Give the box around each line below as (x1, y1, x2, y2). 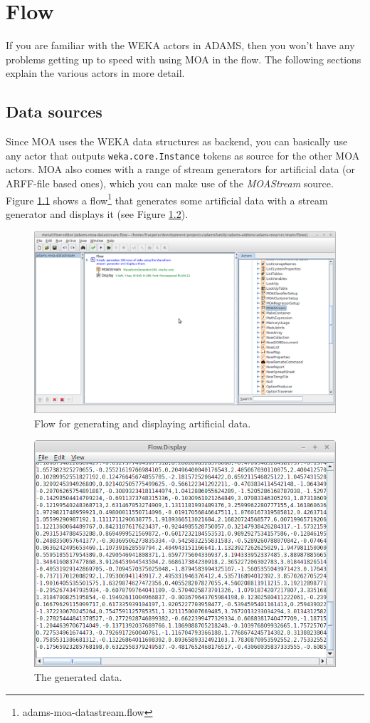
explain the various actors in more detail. (6, 66, 185, 80)
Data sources (6, 100, 102, 123)
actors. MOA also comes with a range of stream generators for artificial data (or (6, 162, 356, 177)
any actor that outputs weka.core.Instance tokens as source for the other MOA (6, 147, 360, 162)
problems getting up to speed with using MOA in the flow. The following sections (6, 51, 361, 66)
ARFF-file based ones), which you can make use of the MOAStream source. (6, 175, 334, 190)
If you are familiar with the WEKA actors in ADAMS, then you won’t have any (6, 38, 355, 53)
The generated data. (34, 670, 122, 685)
